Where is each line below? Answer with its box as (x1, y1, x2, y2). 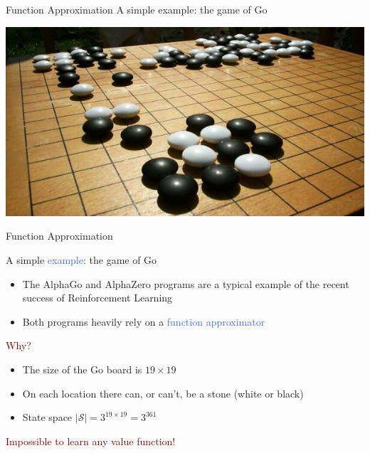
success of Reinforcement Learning (22, 290, 173, 305)
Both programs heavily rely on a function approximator (22, 314, 265, 329)
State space (22, 410, 73, 425)
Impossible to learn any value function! (6, 433, 176, 448)
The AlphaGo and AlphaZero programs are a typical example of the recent (22, 276, 349, 291)
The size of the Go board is (22, 362, 142, 377)
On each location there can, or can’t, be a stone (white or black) (22, 385, 304, 400)
